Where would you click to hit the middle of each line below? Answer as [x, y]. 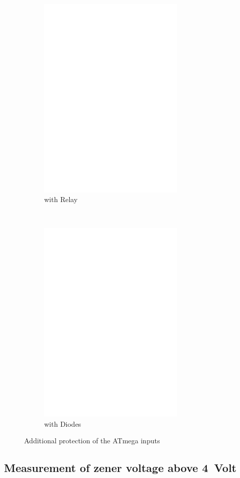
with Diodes [63, 423]
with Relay [61, 199]
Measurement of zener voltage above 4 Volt [120, 468]
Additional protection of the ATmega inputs [92, 441]
